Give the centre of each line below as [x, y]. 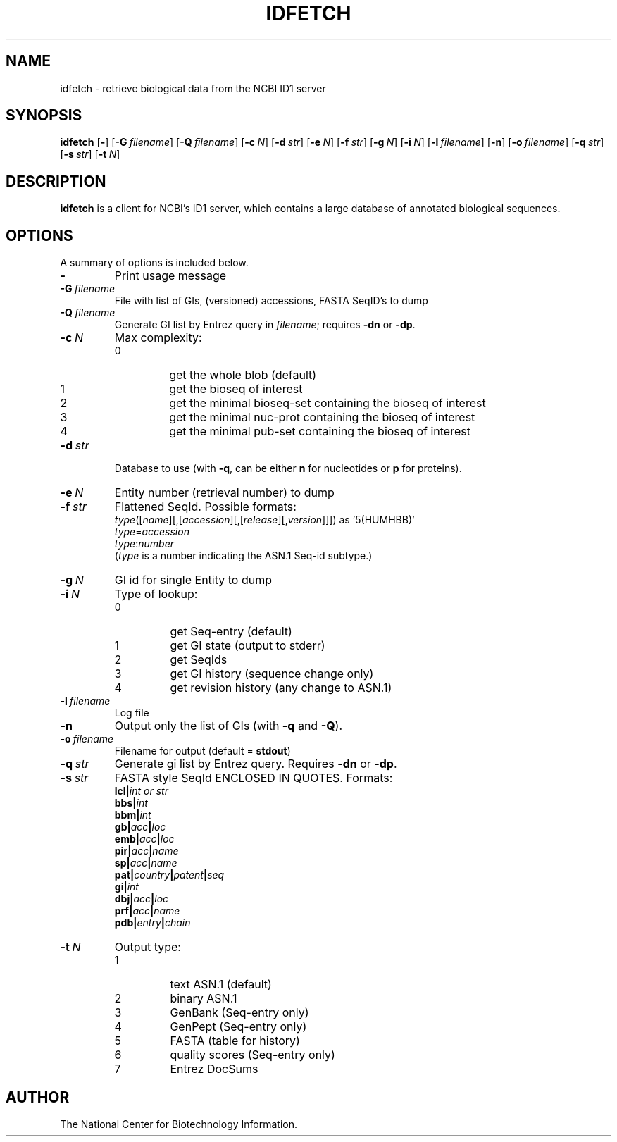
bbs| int [131, 803]
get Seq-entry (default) [231, 632]
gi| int [126, 887]
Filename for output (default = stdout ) [202, 751]
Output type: [148, 947]
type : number [144, 544]
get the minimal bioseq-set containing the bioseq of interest [328, 403]
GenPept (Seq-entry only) [238, 1027]
